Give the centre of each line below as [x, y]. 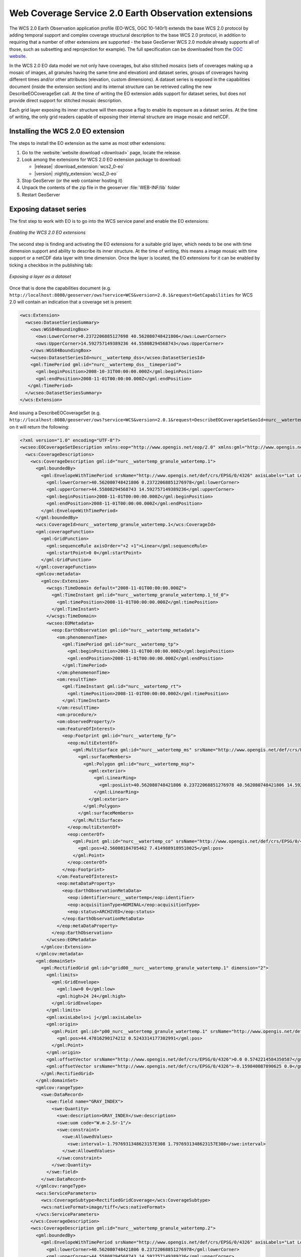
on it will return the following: [39, 427]
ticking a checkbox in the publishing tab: [51, 265]
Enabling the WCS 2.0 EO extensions [47, 233]
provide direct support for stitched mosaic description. [66, 101]
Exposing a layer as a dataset [40, 277]
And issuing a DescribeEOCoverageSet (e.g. [55, 413]
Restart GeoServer [41, 195]
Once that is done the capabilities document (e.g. [60, 288]
